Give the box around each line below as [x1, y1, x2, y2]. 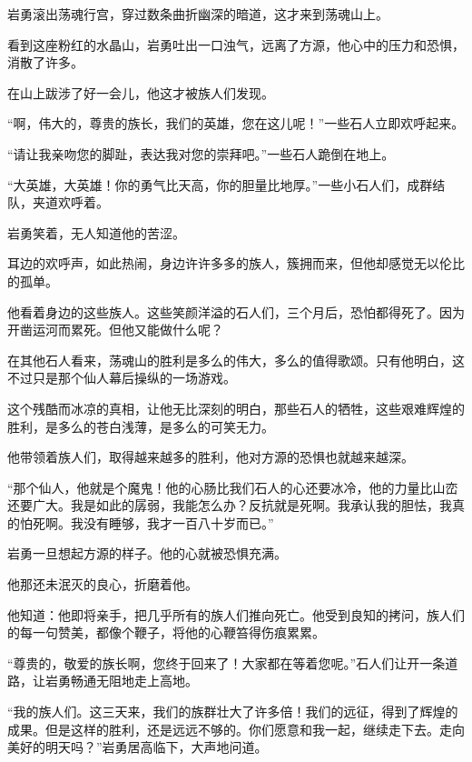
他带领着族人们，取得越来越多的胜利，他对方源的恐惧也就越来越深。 [7, 447, 414, 466]
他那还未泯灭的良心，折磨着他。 [7, 575, 198, 594]
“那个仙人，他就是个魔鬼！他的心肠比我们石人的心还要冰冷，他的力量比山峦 [7, 477, 458, 496]
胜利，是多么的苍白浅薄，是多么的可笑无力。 [7, 416, 274, 436]
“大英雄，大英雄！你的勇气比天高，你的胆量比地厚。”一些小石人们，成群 [7, 175, 433, 194]
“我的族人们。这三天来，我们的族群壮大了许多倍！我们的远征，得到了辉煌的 [7, 702, 458, 721]
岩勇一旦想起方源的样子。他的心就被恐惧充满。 [7, 544, 287, 563]
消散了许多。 [7, 53, 84, 72]
